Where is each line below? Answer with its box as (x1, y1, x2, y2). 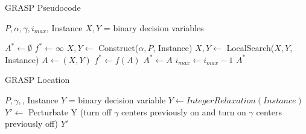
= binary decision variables (103, 21, 204, 34)
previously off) (5, 117, 59, 130)
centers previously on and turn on (121, 105, 246, 118)
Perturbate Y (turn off (28, 105, 112, 118)
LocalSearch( (226, 41, 275, 54)
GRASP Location (5, 73, 70, 86)
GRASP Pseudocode (5, 1, 81, 13)
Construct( (98, 41, 139, 54)
